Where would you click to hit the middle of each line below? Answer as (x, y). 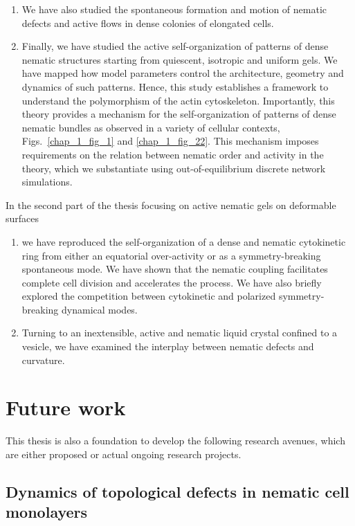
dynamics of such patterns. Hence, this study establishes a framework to (175, 86)
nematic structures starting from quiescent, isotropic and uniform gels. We (180, 59)
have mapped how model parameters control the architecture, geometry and (183, 73)
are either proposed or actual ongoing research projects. (124, 454)
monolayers (47, 512)
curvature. (43, 360)
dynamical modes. (100, 309)
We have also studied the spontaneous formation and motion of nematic (174, 9)
